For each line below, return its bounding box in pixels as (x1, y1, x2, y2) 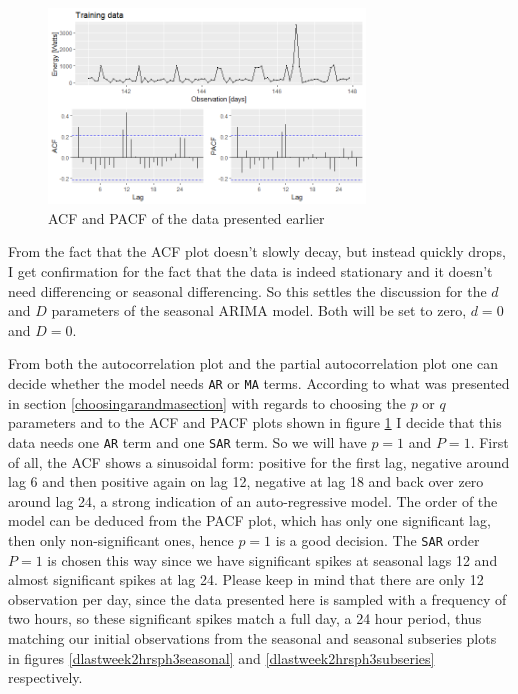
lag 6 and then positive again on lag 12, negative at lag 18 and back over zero (8, 471, 484, 492)
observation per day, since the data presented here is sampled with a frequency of (8, 588, 507, 609)
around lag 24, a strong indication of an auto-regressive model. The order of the (8, 490, 498, 511)
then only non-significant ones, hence (8, 529, 234, 550)
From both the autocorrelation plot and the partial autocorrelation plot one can (8, 353, 499, 374)
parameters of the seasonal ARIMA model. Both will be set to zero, (51, 300, 467, 321)
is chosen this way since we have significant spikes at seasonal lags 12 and (47, 549, 498, 570)
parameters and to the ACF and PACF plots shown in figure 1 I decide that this (8, 412, 502, 433)
